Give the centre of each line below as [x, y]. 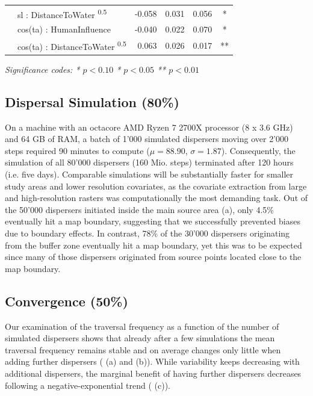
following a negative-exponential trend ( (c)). [88, 385]
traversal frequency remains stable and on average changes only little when [143, 349]
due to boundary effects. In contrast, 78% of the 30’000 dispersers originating [147, 233]
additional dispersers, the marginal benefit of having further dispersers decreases [153, 373]
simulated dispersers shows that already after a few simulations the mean [140, 338]
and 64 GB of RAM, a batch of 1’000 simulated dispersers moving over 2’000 [147, 139]
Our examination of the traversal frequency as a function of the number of [142, 326]
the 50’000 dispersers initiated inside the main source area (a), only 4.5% [139, 209]
